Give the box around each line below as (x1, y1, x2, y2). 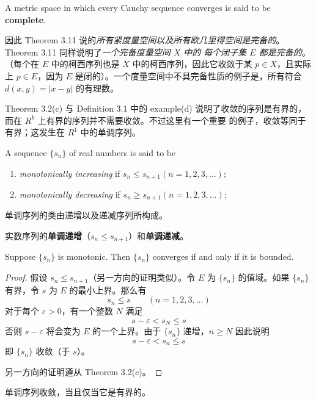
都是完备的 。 (259, 45, 310, 58)
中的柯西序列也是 (51, 57, 120, 70)
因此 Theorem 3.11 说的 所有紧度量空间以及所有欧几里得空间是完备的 (5, 34, 276, 46)
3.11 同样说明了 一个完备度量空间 (41, 45, 171, 58)
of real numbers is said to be (69, 146, 176, 159)
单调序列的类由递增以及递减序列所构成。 (5, 209, 167, 221)
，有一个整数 (61, 304, 113, 317)
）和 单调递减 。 (128, 229, 189, 242)
